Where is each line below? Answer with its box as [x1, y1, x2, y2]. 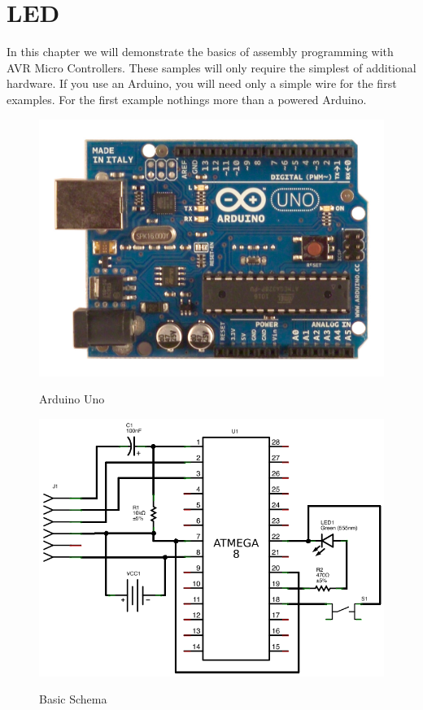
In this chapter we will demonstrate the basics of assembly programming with [7, 43, 394, 60]
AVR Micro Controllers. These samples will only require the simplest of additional [7, 59, 416, 76]
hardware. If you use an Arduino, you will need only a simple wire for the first [7, 75, 397, 92]
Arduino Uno [39, 390, 105, 407]
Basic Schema [39, 690, 107, 708]
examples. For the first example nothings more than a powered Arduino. [7, 90, 367, 107]
